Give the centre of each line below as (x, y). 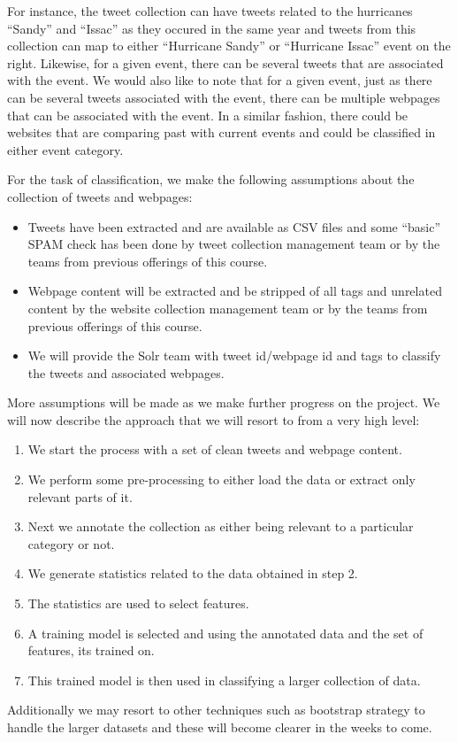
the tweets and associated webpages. (126, 372)
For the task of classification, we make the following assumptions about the (211, 179)
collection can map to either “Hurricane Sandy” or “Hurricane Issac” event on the (229, 46)
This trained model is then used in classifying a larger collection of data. (224, 680)
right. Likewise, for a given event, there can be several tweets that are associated (225, 62)
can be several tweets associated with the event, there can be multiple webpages (224, 97)
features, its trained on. (91, 650)
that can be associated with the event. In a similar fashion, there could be (208, 115)
